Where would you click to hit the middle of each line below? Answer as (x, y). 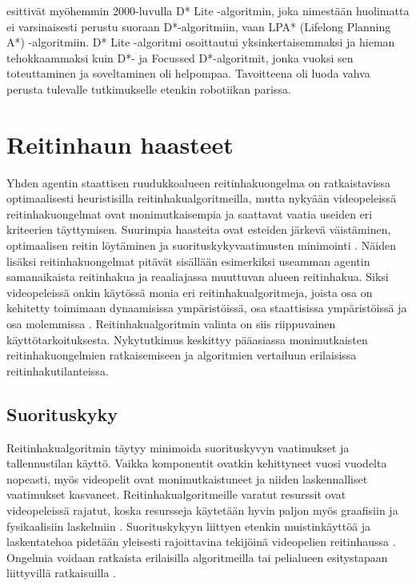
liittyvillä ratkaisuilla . (62, 573)
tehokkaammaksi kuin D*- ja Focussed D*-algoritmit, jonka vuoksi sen (180, 57)
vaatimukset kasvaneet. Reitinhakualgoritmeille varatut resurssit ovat (176, 494)
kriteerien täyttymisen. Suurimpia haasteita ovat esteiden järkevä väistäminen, (199, 229)
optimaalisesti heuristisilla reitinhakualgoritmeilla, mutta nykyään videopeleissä (202, 198)
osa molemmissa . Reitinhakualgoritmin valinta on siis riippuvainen (171, 324)
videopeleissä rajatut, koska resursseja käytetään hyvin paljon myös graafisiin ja (202, 510)
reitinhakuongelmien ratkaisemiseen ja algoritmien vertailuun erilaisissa (182, 355)
